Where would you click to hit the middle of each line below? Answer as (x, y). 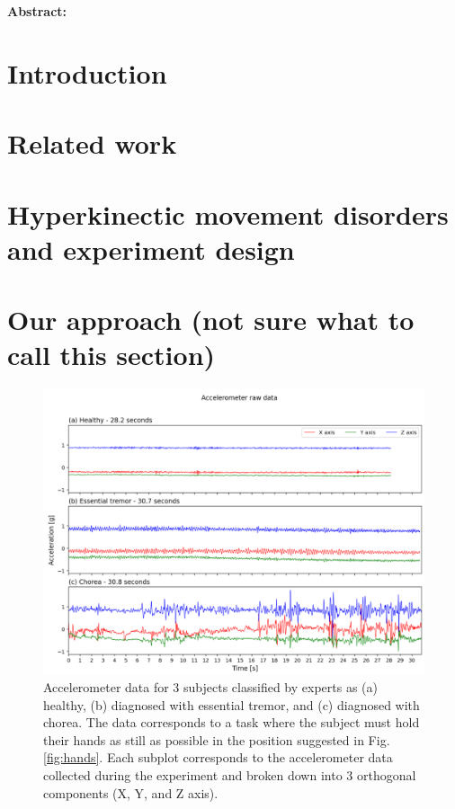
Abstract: (37, 11)
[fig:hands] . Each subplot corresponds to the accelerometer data (218, 757)
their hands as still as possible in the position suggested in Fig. (217, 739)
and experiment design (151, 249)
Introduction (87, 72)
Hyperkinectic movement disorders (228, 213)
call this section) (112, 355)
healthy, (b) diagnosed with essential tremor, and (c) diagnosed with (232, 704)
